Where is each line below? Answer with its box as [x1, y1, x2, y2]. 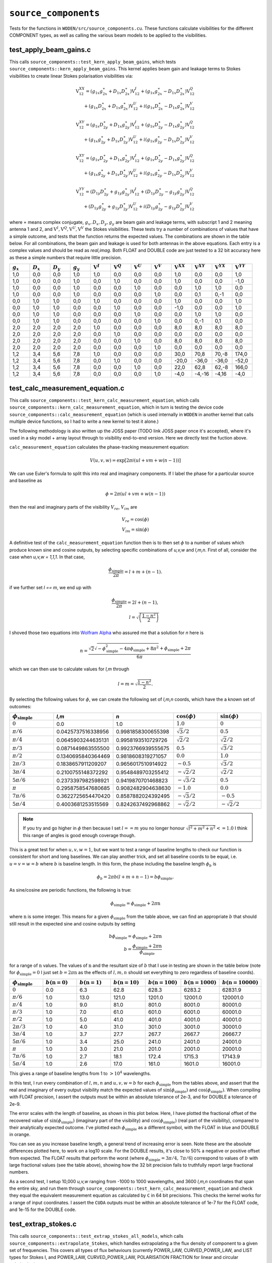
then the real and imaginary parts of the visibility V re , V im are [9, 504, 138, 511]
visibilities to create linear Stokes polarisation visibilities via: [9, 73, 133, 79]
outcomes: [9, 703, 32, 709]
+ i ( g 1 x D [139, 104, 159, 110]
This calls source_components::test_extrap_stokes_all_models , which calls [9, 1233, 184, 1239]
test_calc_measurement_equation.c [9, 384, 124, 393]
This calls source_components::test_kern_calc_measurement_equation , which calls [9, 397, 199, 403]
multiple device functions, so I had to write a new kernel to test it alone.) [9, 418, 159, 424]
